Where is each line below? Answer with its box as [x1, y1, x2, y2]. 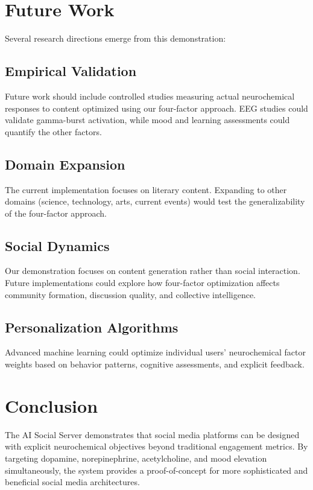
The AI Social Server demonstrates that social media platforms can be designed [5, 428, 300, 441]
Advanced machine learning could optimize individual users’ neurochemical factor [5, 346, 306, 358]
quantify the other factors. [5, 125, 102, 138]
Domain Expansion [5, 154, 125, 173]
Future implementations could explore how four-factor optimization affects [5, 276, 280, 289]
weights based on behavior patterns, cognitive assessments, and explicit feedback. [5, 358, 305, 371]
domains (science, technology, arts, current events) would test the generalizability [5, 195, 305, 208]
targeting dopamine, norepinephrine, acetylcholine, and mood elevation [5, 451, 267, 464]
